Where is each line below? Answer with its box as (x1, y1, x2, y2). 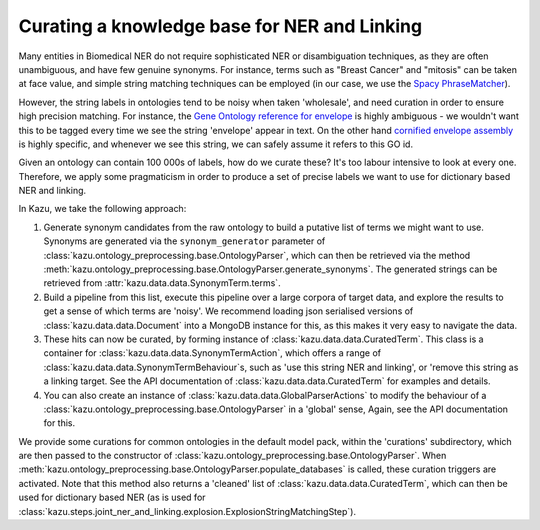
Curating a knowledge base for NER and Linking (18, 15, 423, 37)
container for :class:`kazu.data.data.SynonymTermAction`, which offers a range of (43, 347, 382, 359)
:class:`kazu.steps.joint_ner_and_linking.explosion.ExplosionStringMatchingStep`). (18, 505, 357, 517)
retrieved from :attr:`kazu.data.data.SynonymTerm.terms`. (43, 277, 281, 289)
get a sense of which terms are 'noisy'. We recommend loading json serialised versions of (43, 305, 414, 317)
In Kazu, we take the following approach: (18, 203, 187, 215)
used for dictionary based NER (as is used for (18, 491, 206, 504)
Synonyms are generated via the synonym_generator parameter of (43, 235, 326, 247)
